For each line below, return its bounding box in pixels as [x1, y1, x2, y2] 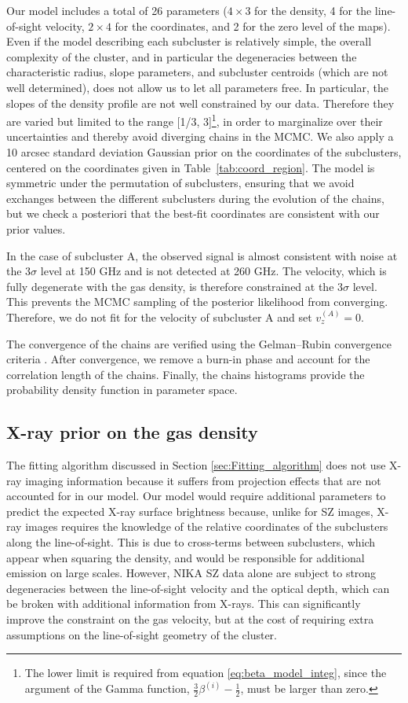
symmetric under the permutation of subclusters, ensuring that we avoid [6, 175, 355, 191]
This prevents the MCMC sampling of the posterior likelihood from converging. [6, 293, 388, 310]
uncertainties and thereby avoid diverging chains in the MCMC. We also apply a [6, 128, 394, 145]
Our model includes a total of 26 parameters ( [6, 2, 228, 18]
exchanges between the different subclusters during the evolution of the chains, [6, 190, 384, 206]
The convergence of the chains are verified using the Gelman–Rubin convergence [6, 335, 392, 351]
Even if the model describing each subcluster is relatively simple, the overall [6, 33, 372, 50]
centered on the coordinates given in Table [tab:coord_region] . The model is [6, 159, 375, 175]
